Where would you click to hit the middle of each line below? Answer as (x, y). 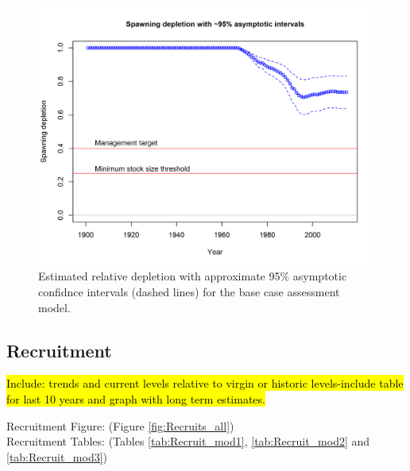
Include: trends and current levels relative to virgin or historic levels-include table (205, 383)
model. (54, 307)
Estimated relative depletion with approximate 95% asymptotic (193, 276)
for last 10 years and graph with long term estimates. (136, 399)
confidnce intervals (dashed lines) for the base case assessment (189, 292)
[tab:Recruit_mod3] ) (57, 456)
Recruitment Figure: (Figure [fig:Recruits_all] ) (120, 425)
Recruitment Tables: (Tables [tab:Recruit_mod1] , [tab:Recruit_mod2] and (188, 441)
